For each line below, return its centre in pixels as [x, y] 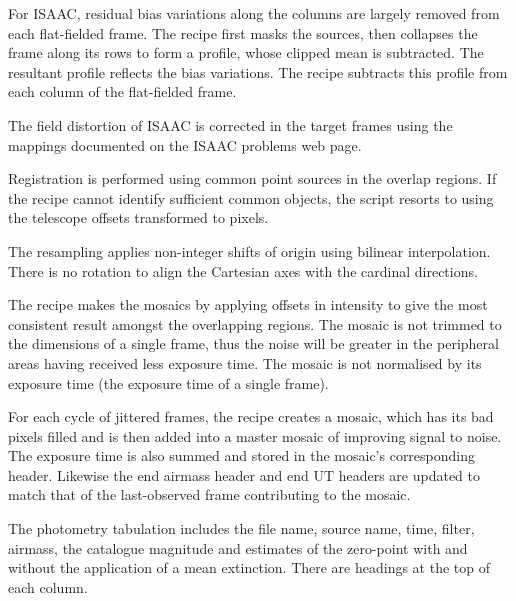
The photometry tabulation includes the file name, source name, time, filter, [241, 528]
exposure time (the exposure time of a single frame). [168, 382]
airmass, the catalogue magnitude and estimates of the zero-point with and [238, 547]
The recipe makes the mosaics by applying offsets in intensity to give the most [248, 304]
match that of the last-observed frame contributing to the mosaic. [209, 494]
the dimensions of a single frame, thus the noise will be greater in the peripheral [253, 343]
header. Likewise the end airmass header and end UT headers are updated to [244, 474]
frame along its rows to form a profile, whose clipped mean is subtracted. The [246, 52]
